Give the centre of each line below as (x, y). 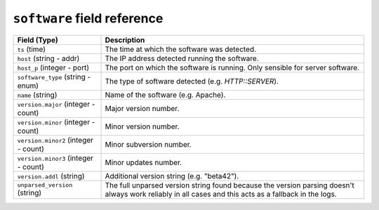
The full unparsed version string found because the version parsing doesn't (230, 185)
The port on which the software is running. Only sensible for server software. (232, 67)
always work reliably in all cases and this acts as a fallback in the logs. (221, 194)
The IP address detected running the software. (182, 58)
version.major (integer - (56, 104)
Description (125, 40)
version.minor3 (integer (55, 158)
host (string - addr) (48, 58)
